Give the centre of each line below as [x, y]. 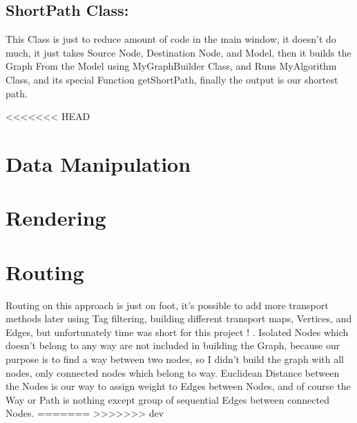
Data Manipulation [98, 163]
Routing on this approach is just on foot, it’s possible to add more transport [167, 305]
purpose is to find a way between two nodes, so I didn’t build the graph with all [175, 359]
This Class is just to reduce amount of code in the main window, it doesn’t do [171, 39]
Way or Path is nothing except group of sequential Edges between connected [167, 399]
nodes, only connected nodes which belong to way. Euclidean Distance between [173, 372]
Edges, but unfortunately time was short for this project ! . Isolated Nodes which [177, 332]
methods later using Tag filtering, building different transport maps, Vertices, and [179, 318]
